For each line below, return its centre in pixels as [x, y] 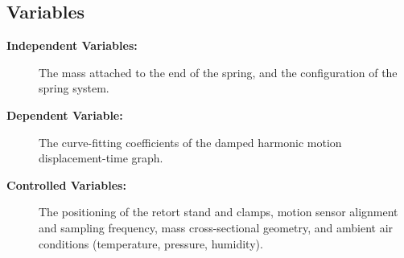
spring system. [74, 88]
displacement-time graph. [101, 158]
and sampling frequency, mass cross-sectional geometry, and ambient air [216, 227]
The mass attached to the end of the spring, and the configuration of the [218, 72]
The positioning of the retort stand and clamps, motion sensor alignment [218, 212]
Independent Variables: [72, 45]
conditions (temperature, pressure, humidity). [151, 243]
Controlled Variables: [66, 184]
